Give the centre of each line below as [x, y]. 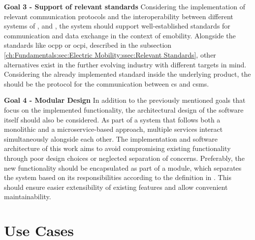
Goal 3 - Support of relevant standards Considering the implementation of [125, 6]
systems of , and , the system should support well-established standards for [117, 26]
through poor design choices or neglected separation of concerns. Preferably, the [124, 158]
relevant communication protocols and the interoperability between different [119, 16]
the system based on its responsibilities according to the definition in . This [118, 177]
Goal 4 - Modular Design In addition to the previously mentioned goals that [125, 100]
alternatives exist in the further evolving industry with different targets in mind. [125, 64]
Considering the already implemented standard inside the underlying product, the [127, 74]
